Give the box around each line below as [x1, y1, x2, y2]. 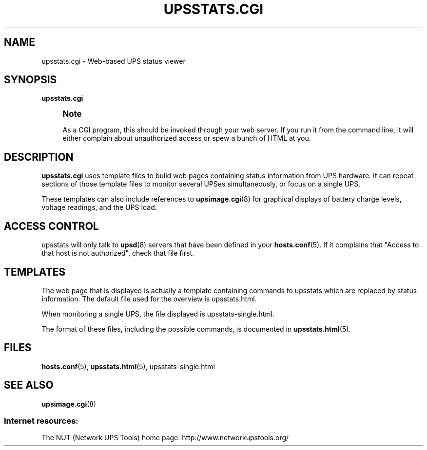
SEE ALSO [4, 379, 54, 392]
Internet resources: [4, 416, 78, 426]
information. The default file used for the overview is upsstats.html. [41, 294, 257, 303]
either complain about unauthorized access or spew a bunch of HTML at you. [62, 134, 311, 143]
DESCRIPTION [4, 150, 74, 163]
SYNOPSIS [4, 74, 57, 86]
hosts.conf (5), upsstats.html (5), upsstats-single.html [41, 362, 215, 371]
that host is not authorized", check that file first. [41, 249, 194, 258]
